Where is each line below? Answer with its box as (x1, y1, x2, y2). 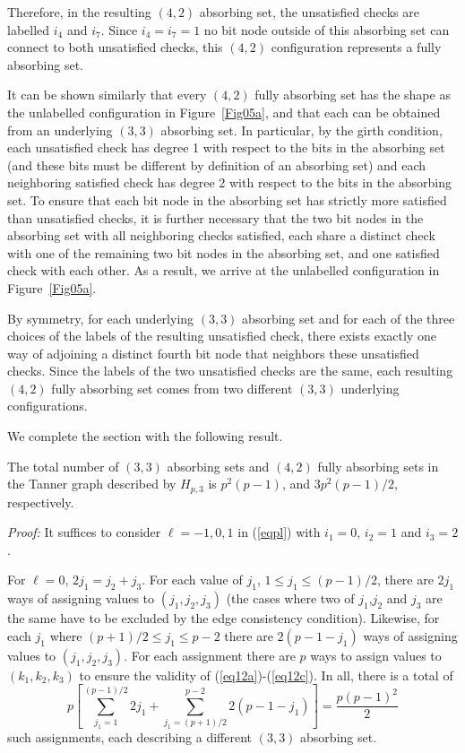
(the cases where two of (226, 589, 355, 608)
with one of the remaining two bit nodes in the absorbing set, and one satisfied (7, 243, 440, 262)
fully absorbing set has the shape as (254, 85, 451, 104)
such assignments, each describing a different (7, 728, 253, 747)
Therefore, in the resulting (7, 3, 151, 21)
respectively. (7, 492, 74, 511)
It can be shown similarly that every (7, 85, 207, 104)
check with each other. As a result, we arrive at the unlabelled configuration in (7, 261, 440, 280)
